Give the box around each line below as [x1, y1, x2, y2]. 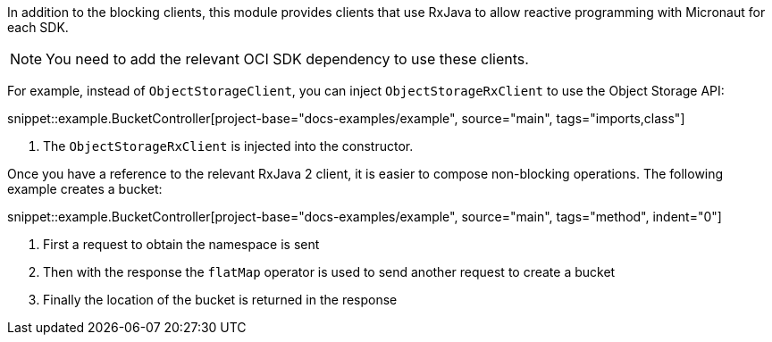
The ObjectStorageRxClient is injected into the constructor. [43, 138, 414, 154]
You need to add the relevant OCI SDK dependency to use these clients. [46, 50, 529, 68]
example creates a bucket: [7, 181, 163, 196]
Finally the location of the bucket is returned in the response [43, 292, 398, 307]
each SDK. [7, 20, 69, 35]
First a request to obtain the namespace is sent [43, 237, 320, 252]
